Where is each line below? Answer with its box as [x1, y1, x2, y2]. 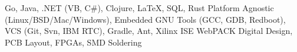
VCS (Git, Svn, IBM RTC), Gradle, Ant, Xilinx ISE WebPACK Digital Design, [5, 25, 293, 37]
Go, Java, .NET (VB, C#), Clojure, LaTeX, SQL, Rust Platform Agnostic [5, 2, 274, 13]
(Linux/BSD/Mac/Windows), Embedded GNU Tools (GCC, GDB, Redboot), [5, 13, 286, 25]
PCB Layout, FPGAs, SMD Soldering [5, 36, 142, 48]
